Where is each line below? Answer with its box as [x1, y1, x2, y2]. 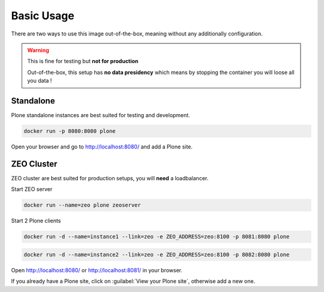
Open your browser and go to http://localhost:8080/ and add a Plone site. [11, 143, 193, 150]
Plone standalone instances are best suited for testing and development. [11, 112, 190, 119]
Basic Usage [11, 9, 74, 22]
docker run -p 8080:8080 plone [23, 128, 116, 135]
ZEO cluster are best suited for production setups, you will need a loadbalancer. [11, 174, 209, 181]
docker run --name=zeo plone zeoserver [23, 202, 141, 208]
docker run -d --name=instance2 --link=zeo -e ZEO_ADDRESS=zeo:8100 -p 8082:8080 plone [23, 251, 290, 258]
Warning [27, 46, 49, 53]
